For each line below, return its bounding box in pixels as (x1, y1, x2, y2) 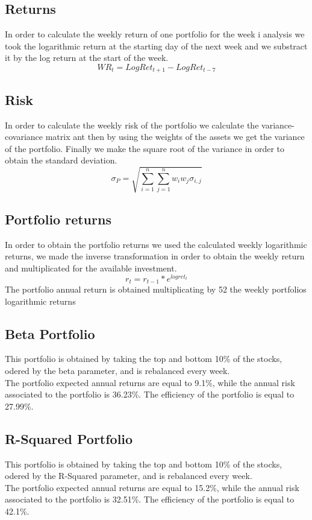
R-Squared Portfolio (5, 429, 133, 448)
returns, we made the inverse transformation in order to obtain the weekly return (5, 250, 305, 262)
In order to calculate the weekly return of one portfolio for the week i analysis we (5, 28, 305, 40)
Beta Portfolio (5, 324, 95, 343)
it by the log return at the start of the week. (5, 51, 169, 64)
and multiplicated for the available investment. (5, 261, 177, 274)
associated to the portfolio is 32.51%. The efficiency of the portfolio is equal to (5, 493, 295, 506)
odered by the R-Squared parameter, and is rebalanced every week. (5, 469, 252, 482)
